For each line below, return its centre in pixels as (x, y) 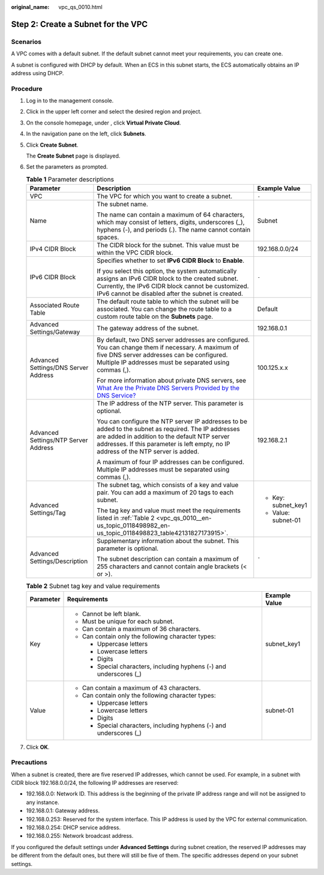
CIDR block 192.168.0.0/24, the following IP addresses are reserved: (95, 783)
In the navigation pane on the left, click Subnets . (86, 134)
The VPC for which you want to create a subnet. (165, 197)
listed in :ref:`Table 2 (126, 518)
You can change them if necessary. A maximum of (168, 348)
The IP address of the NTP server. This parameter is (170, 404)
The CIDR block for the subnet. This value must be (168, 245)
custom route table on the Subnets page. (155, 317)
